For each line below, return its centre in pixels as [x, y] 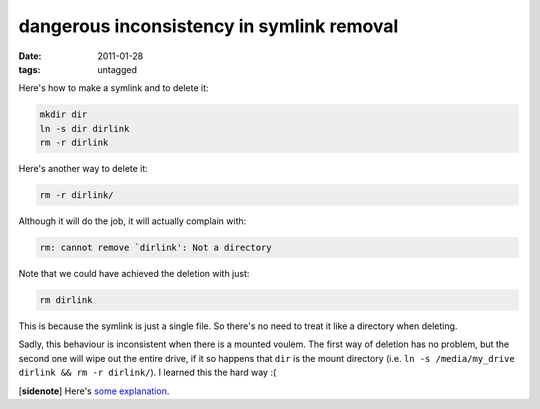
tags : [29, 69]
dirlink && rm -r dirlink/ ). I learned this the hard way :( [147, 372]
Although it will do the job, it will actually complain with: [132, 221]
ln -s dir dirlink [84, 128]
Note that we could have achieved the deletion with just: [134, 274]
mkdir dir [63, 114]
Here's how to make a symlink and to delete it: [113, 88]
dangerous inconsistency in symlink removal [208, 26]
